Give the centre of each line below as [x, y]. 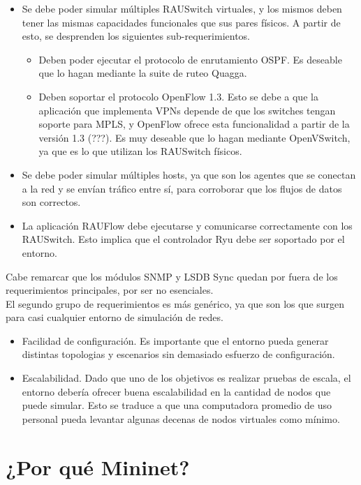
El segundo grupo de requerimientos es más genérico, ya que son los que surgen [175, 303]
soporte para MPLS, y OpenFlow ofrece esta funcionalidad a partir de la [194, 124]
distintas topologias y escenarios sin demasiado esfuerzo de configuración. [178, 354]
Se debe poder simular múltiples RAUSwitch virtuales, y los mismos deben [182, 8]
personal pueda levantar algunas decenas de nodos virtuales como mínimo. [181, 418]
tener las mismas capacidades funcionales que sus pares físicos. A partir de [181, 22]
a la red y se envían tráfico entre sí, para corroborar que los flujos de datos [182, 188]
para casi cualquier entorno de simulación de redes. [115, 317]
